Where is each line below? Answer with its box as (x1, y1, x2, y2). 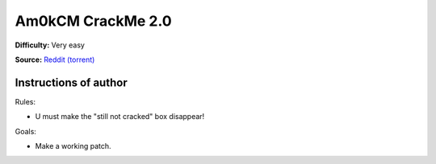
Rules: (15, 96, 36, 106)
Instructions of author (15, 76, 128, 89)
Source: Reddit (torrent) (15, 55, 95, 64)
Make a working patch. (35, 141, 112, 151)
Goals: (15, 126, 36, 136)
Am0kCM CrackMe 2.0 (15, 12, 173, 30)
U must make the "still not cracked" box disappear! (35, 112, 205, 121)
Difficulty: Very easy (15, 40, 85, 50)
